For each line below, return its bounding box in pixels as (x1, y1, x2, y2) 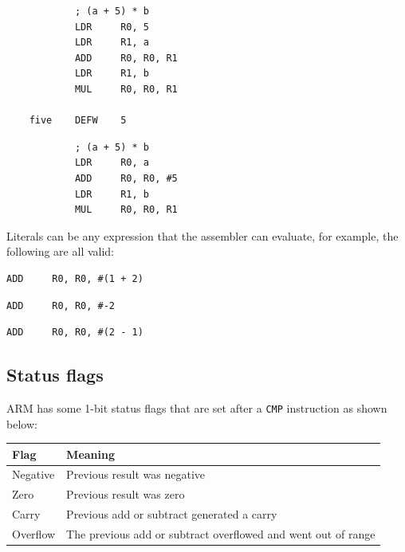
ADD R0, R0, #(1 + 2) (6, 272, 144, 284)
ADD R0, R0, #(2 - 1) (6, 327, 144, 339)
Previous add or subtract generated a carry (66, 506, 277, 523)
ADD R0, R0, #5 (74, 172, 178, 184)
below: (6, 415, 37, 432)
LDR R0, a (74, 157, 149, 169)
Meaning (66, 445, 116, 462)
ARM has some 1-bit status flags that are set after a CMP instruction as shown (6, 399, 387, 416)
